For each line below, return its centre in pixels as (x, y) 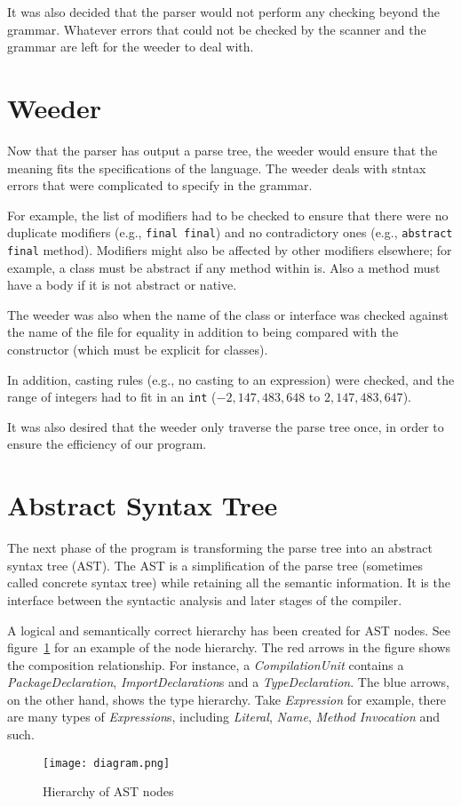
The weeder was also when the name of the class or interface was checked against (228, 314)
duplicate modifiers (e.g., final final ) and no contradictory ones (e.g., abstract (230, 232)
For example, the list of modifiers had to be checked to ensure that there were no (228, 215)
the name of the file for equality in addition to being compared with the (203, 332)
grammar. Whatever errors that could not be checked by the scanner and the (217, 29)
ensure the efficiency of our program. (107, 444)
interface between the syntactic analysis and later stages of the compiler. (205, 599)
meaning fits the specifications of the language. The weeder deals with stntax (217, 168)
